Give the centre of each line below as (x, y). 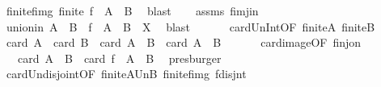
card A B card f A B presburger (119, 58)
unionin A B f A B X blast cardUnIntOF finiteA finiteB (190, 26)
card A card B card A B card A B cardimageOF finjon (184, 42)
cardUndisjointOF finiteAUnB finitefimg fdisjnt (126, 74)
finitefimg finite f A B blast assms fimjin (132, 10)
